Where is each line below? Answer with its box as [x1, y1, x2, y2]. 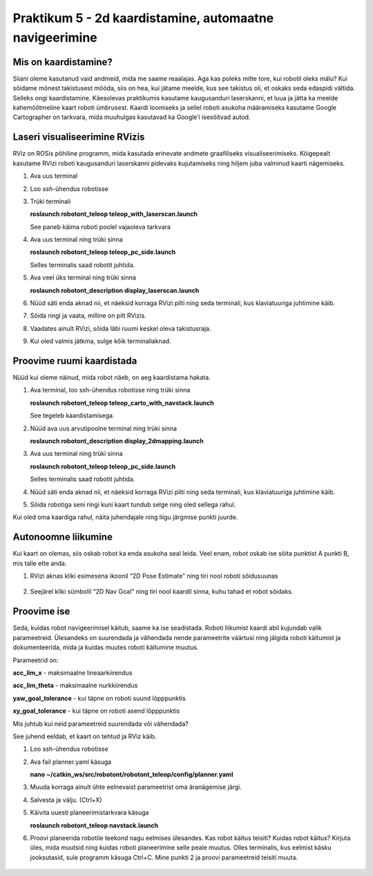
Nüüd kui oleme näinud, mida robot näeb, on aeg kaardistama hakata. [12, 374, 211, 382]
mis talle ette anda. [12, 559, 67, 567]
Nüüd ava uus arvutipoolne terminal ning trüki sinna [30, 424, 178, 432]
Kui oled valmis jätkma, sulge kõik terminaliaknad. [30, 337, 172, 345]
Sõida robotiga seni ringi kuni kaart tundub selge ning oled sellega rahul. [30, 500, 236, 509]
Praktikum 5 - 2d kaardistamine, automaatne [12, 10, 274, 26]
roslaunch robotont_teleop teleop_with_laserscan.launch [30, 210, 198, 218]
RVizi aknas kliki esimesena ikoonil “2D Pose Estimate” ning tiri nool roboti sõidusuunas [30, 572, 279, 581]
